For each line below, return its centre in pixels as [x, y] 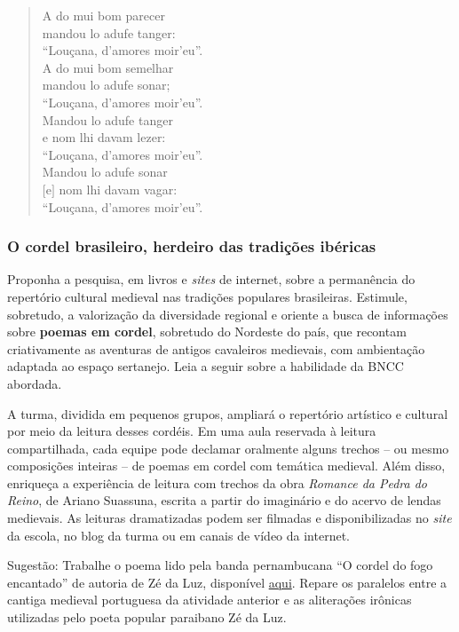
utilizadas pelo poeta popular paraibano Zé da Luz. [147, 617]
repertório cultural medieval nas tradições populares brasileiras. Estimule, [207, 296]
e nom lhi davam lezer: [104, 137]
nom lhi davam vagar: [118, 189]
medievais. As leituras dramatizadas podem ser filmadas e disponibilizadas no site [229, 518]
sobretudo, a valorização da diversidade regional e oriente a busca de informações [228, 314]
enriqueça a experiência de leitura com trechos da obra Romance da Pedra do [218, 482]
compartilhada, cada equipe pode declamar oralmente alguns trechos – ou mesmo [228, 448]
